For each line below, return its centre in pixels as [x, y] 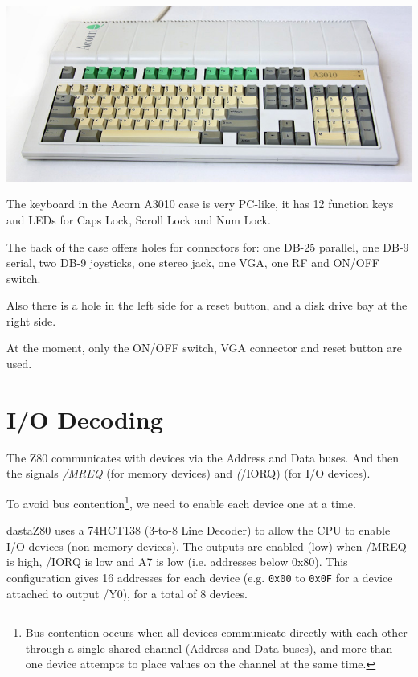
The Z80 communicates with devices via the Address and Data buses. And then [203, 457]
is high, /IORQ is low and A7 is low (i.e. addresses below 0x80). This [177, 562]
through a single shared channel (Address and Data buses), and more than [209, 648]
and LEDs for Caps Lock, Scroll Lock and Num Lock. [139, 219]
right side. [31, 320]
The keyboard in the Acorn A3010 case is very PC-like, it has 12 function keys [200, 204]
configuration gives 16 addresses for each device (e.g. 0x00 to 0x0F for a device [200, 577]
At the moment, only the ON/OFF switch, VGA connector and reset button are [204, 348]
